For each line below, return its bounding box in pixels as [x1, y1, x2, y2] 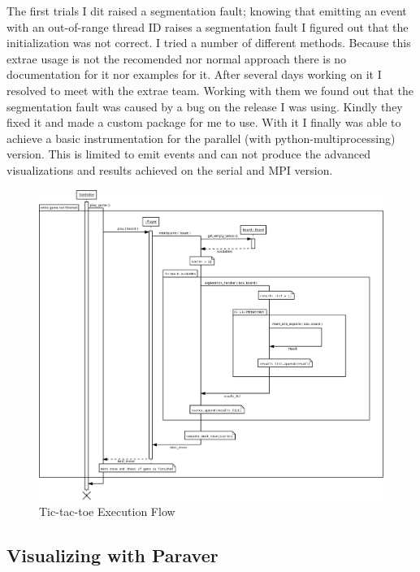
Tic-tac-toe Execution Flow [39, 502, 175, 519]
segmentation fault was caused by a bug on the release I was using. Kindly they [6, 97, 403, 115]
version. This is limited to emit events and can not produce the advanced [6, 145, 370, 162]
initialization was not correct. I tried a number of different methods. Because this [6, 34, 411, 51]
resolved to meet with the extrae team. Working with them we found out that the [6, 81, 414, 98]
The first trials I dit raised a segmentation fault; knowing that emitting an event [6, 2, 407, 19]
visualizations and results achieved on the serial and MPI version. [6, 161, 333, 178]
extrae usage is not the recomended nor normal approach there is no [6, 50, 347, 67]
